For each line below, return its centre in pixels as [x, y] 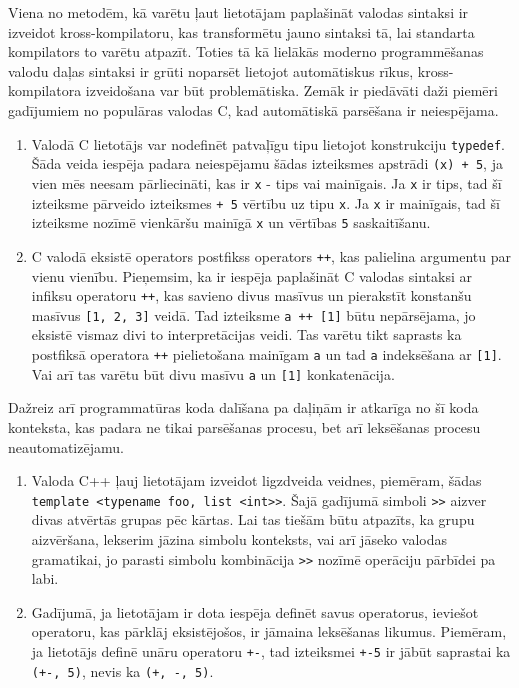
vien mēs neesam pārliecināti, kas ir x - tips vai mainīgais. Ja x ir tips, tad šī [266, 182]
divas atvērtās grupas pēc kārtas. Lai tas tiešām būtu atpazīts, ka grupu [253, 519]
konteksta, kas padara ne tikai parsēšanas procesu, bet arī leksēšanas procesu [244, 426]
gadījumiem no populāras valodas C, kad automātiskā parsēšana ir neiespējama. [253, 109]
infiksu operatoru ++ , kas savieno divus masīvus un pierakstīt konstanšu [251, 295]
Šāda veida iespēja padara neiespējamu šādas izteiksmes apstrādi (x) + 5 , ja [267, 163]
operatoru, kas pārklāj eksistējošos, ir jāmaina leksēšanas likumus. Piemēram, [269, 631]
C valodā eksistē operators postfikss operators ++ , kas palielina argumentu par [271, 255]
